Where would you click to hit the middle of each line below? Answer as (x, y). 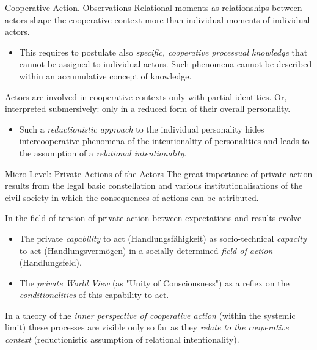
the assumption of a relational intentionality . (103, 152)
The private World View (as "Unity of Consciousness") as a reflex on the (154, 283)
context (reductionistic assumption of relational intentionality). (122, 339)
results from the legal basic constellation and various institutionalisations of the (154, 185)
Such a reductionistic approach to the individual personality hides (142, 129)
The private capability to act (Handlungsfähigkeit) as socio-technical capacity (163, 238)
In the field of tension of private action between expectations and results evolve (153, 218)
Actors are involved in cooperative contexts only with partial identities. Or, (146, 96)
